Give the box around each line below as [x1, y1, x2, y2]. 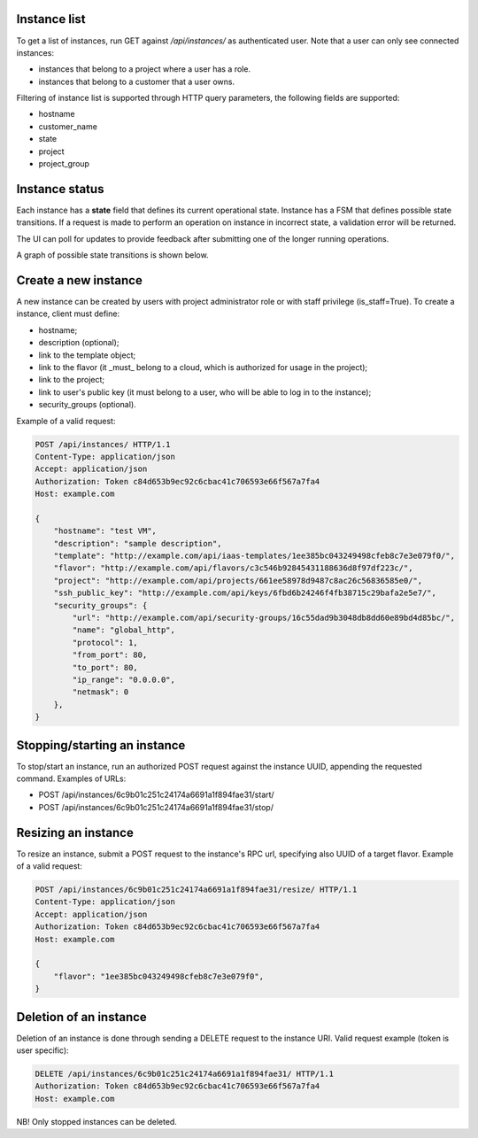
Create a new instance [16, 273, 143, 288]
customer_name [38, 120, 97, 132]
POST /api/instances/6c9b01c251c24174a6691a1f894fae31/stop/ [38, 801, 274, 812]
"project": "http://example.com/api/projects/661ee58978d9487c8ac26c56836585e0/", [53, 576, 423, 585]
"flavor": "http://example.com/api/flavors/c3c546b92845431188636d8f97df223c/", [53, 563, 413, 573]
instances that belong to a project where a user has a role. [38, 64, 251, 74]
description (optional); [38, 337, 119, 348]
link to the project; [38, 375, 105, 385]
